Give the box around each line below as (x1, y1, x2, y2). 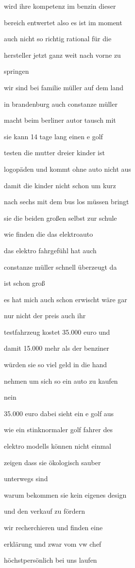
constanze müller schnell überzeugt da (4, 261, 117, 272)
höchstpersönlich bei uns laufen (4, 555, 97, 565)
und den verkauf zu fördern (4, 506, 85, 516)
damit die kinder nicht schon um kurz (4, 180, 116, 190)
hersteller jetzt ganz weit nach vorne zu (4, 49, 121, 60)
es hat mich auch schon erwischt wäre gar (4, 294, 127, 304)
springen (4, 66, 29, 76)
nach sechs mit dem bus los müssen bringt (4, 196, 129, 207)
